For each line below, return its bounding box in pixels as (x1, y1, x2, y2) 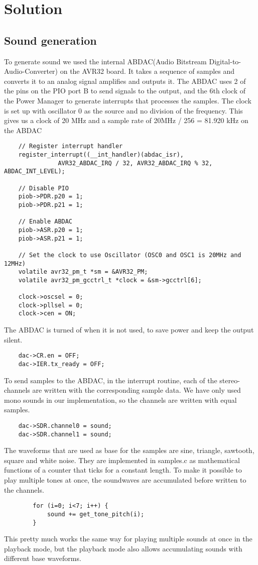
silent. (4, 334, 23, 345)
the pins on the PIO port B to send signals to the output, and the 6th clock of (4, 85, 246, 96)
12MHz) (4, 260, 26, 267)
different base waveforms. (4, 553, 81, 563)
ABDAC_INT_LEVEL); (4, 168, 65, 175)
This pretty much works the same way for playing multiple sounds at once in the (4, 533, 252, 544)
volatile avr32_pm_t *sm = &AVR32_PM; (18, 268, 148, 276)
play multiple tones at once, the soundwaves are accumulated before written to (4, 475, 246, 485)
